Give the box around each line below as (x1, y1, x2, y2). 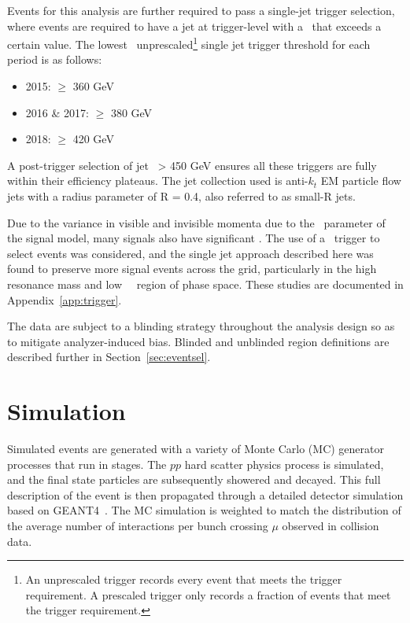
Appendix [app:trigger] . (7, 291, 122, 308)
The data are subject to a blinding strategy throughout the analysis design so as (7, 318, 395, 334)
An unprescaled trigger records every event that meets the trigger (25, 571, 342, 588)
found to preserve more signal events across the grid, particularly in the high (7, 260, 377, 277)
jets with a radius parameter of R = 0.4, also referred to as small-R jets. (7, 188, 356, 204)
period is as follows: (7, 51, 102, 68)
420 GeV (72, 131, 114, 147)
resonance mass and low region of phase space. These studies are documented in (7, 275, 404, 292)
